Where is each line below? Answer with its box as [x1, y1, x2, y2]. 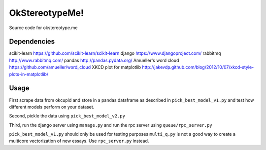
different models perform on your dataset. [9, 104, 95, 110]
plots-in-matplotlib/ [9, 71, 49, 77]
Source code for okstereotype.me [9, 25, 78, 31]
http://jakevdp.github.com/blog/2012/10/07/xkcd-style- [142, 64, 254, 70]
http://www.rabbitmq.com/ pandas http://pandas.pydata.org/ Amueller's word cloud [9, 57, 179, 63]
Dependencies [9, 37, 55, 46]
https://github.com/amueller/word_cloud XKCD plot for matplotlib [9, 64, 141, 70]
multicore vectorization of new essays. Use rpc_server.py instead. [9, 138, 149, 144]
